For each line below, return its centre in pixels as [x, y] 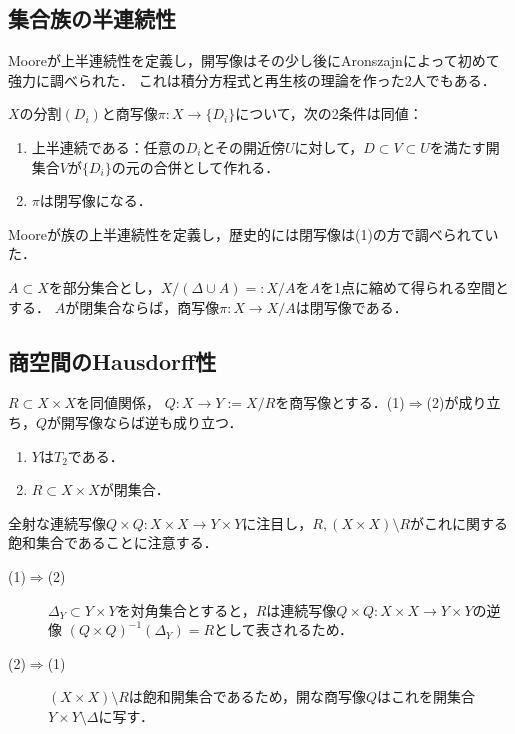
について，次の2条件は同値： [329, 113]
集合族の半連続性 [92, 18]
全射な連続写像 [57, 522]
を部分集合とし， [104, 286]
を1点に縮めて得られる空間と [415, 286]
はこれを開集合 [426, 696]
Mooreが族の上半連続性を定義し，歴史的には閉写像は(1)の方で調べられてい [253, 233]
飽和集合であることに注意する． [113, 542]
